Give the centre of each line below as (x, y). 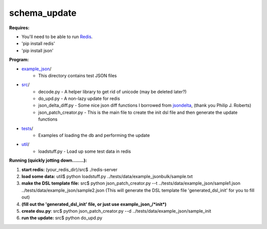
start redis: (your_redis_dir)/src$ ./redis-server (69, 169)
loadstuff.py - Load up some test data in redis (85, 151)
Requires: (19, 28)
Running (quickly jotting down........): (48, 160)
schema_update (43, 13)
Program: (19, 60)
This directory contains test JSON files (78, 75)
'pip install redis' (38, 44)
